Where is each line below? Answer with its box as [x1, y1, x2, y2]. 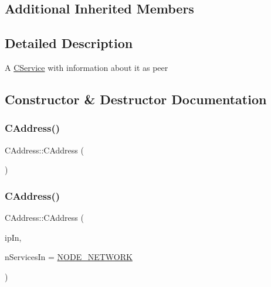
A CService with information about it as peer [5, 61, 168, 73]
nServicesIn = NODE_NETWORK [5, 251, 133, 263]
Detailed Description [5, 34, 133, 52]
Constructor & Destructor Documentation [5, 90, 267, 108]
